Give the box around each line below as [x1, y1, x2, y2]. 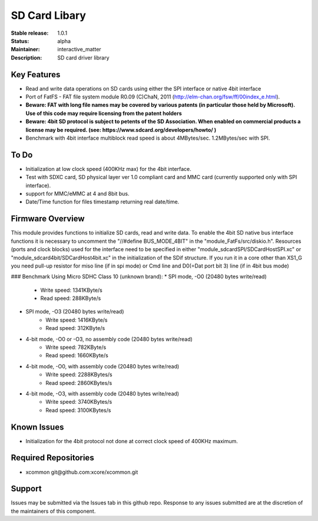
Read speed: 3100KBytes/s [45, 407, 111, 414]
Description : [11, 54, 42, 61]
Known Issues [11, 422, 64, 432]
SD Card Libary [11, 9, 87, 22]
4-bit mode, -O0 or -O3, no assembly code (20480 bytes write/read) [25, 335, 193, 342]
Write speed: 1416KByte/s [45, 316, 108, 324]
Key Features [11, 70, 61, 80]
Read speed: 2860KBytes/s [45, 379, 112, 386]
